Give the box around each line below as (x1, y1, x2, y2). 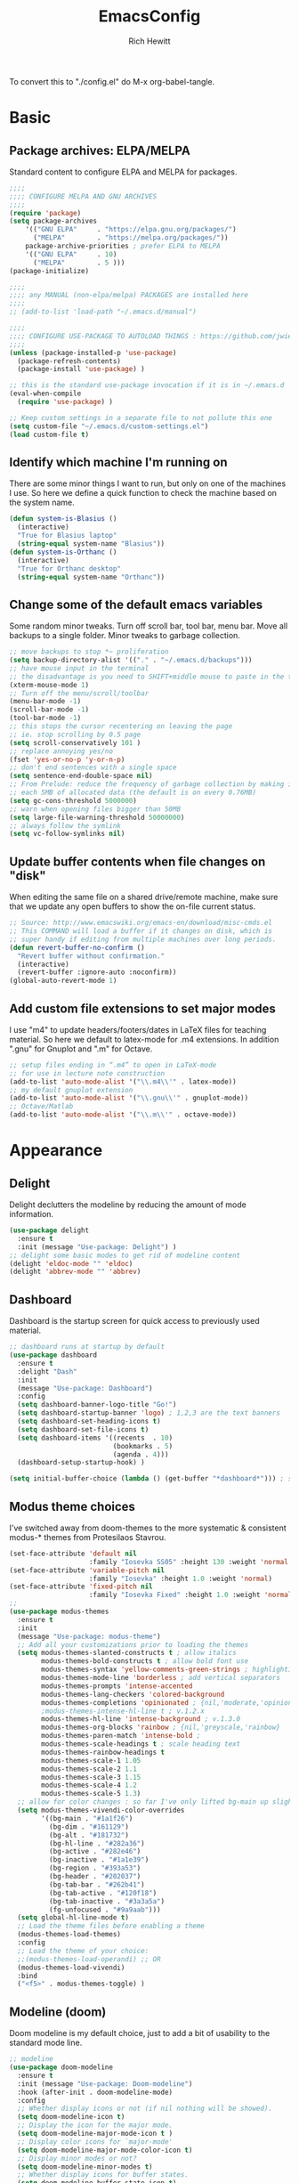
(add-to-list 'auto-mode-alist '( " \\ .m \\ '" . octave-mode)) (9, 1110, 238, 1119)
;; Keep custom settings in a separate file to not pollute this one (9, 413, 273, 422)
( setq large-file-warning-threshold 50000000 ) (9, 813, 185, 822)
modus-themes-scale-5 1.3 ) (41, 1789, 141, 1798)
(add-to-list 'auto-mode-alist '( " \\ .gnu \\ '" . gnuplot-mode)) (9, 1093, 249, 1103)
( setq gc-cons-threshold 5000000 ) (9, 796, 138, 805)
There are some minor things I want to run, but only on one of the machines (9, 478, 287, 489)
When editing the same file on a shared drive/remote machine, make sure (9, 892, 279, 903)
